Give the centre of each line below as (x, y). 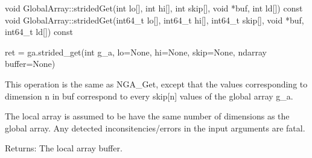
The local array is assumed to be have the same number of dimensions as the (147, 116)
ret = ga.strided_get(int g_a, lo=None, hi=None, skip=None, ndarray (136, 52)
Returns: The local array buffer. (64, 148)
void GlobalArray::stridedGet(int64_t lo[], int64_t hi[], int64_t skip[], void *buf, (154, 20)
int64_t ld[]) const (39, 32)
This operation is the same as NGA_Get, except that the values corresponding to (156, 84)
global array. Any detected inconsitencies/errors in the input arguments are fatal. (155, 128)
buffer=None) (30, 64)
